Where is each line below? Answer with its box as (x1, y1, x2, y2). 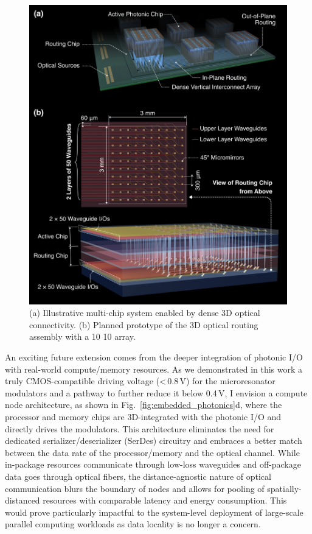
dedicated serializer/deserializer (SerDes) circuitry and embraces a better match (5, 434, 302, 447)
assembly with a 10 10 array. (29, 330, 136, 343)
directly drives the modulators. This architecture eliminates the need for (5, 422, 274, 435)
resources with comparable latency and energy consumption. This (43, 494, 287, 507)
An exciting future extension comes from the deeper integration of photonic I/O (5, 351, 303, 364)
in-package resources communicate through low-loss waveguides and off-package (5, 458, 301, 471)
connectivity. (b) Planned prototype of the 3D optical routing (29, 318, 258, 331)
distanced (5, 494, 40, 507)
